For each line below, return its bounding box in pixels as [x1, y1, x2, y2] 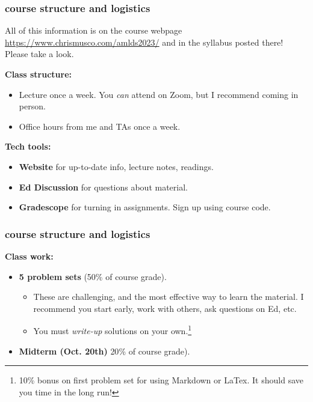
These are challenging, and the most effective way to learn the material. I [33, 290, 304, 303]
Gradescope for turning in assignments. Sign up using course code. [19, 201, 271, 213]
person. [19, 100, 46, 112]
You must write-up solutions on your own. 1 [33, 323, 192, 337]
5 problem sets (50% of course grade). [19, 270, 167, 282]
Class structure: [5, 68, 72, 80]
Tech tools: [5, 140, 51, 153]
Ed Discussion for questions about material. [19, 180, 188, 193]
